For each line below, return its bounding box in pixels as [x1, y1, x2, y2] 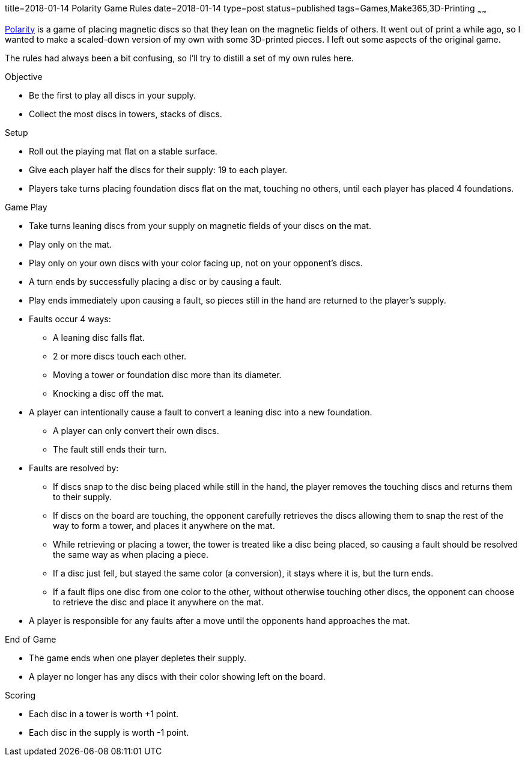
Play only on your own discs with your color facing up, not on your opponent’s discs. [29, 257, 363, 268]
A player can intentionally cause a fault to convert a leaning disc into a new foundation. [29, 406, 372, 417]
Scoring [5, 689, 36, 700]
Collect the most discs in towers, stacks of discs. [29, 108, 222, 119]
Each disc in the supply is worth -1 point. [29, 727, 189, 738]
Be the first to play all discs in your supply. [29, 90, 196, 100]
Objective [5, 71, 43, 82]
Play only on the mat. [29, 239, 112, 249]
